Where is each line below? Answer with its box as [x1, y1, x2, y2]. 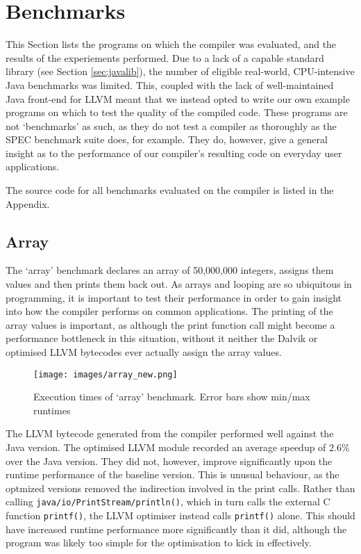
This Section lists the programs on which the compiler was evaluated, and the [6, 37, 337, 51]
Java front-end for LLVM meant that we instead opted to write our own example [6, 91, 350, 106]
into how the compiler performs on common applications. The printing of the [6, 304, 333, 318]
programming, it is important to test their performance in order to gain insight [6, 290, 342, 304]
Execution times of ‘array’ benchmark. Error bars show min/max [33, 389, 310, 404]
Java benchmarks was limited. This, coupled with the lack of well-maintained [6, 77, 334, 92]
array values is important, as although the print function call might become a [6, 317, 335, 332]
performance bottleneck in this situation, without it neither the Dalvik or [6, 331, 318, 345]
